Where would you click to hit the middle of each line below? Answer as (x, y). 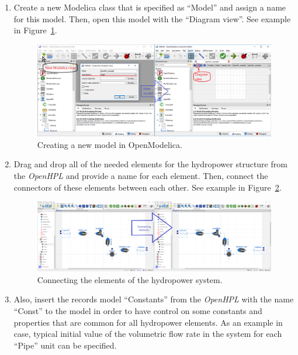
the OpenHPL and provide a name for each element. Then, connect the (141, 176)
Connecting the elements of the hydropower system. (130, 279)
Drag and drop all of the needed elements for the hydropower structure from (150, 164)
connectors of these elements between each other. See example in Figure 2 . (148, 187)
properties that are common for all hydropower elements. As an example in (148, 322)
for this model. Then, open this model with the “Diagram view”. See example (152, 18)
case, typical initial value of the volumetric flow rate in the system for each (148, 334)
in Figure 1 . (35, 30)
